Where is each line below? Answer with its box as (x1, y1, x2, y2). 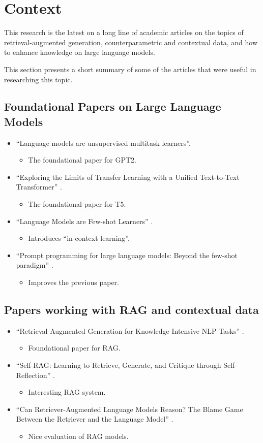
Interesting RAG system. (28, 387, 106, 397)
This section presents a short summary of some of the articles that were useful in (4, 64, 256, 74)
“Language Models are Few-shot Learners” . (16, 215, 153, 226)
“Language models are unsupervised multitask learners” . (16, 137, 191, 148)
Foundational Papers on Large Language (4, 99, 221, 114)
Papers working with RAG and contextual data (4, 302, 259, 318)
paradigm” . (16, 260, 53, 270)
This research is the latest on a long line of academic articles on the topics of (4, 27, 244, 38)
